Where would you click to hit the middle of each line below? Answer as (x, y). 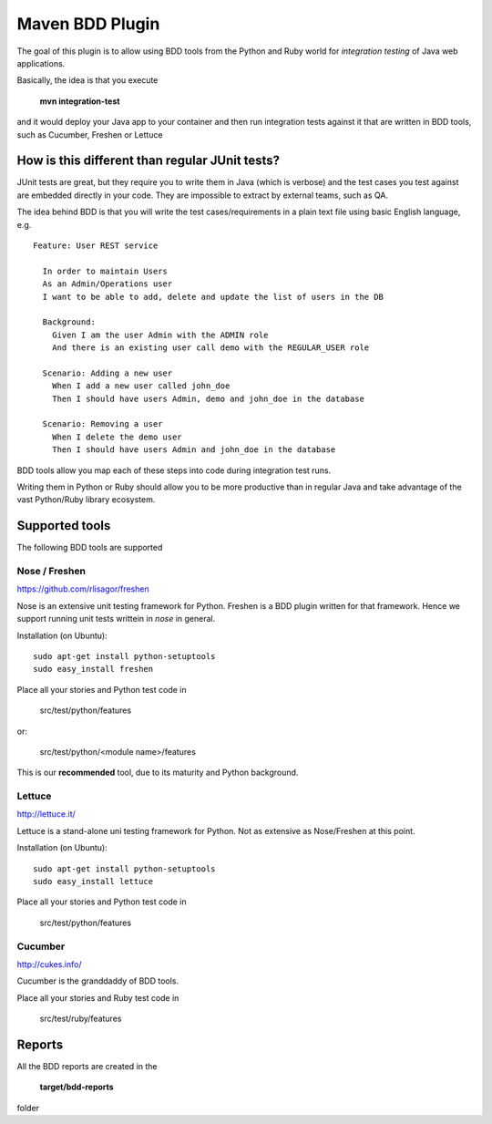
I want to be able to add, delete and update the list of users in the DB (213, 297)
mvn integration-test (80, 101)
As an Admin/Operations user (108, 284)
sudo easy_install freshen (93, 669)
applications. (41, 63)
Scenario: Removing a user (102, 424)
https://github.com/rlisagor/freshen (83, 589)
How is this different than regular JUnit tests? (149, 161)
